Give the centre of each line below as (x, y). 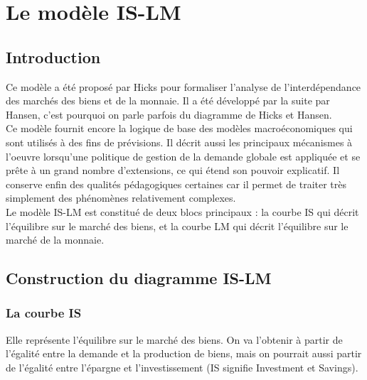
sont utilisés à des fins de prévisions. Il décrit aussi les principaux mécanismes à (179, 142)
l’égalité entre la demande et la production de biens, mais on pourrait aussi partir (184, 353)
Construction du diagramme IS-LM (139, 278)
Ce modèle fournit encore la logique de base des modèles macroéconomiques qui (179, 128)
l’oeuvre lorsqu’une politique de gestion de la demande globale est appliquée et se (183, 156)
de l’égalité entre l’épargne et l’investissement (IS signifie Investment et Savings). (182, 367)
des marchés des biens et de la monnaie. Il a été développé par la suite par (168, 101)
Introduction (53, 56)
